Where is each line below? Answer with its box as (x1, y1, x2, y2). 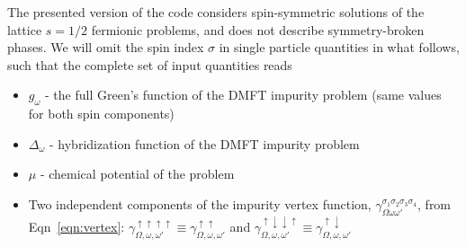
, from (417, 194, 452, 213)
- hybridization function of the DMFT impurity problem (49, 134, 360, 153)
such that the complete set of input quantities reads (7, 55, 292, 74)
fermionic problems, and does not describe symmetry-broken (91, 20, 425, 39)
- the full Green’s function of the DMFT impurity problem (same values (45, 85, 442, 104)
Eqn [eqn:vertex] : (28, 217, 125, 236)
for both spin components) (28, 104, 175, 123)
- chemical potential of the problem (40, 164, 235, 183)
